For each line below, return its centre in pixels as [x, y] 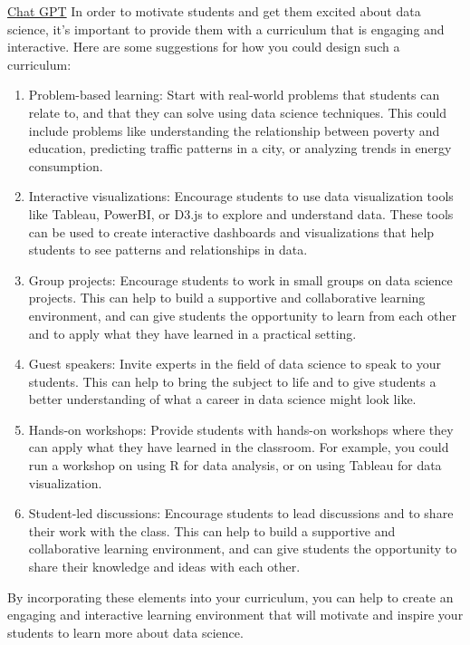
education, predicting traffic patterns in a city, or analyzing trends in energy [240, 148]
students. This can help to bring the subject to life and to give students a [232, 381]
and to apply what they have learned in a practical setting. [192, 333]
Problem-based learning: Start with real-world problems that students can [234, 95]
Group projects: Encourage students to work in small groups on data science [240, 279]
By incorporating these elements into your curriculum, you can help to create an [230, 597]
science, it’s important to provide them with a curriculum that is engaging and [226, 29]
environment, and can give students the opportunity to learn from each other [242, 315]
